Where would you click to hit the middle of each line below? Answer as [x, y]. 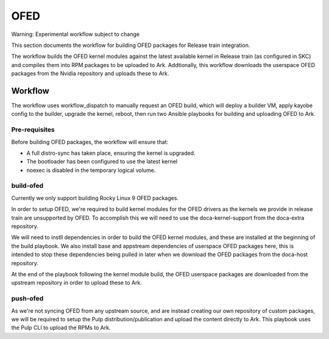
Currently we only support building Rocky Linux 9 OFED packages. [95, 198]
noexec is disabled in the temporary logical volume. [91, 170]
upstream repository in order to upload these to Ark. [77, 283]
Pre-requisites [33, 130]
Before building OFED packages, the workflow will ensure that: [90, 142]
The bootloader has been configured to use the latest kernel [102, 162]
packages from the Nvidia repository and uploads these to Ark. [90, 74]
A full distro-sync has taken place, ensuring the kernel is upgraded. [111, 153]
